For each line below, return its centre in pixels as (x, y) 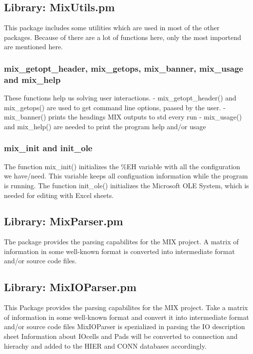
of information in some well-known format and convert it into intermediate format (126, 317)
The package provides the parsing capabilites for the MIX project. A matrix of (121, 242)
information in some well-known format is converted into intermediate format (119, 251)
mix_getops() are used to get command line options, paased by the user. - (115, 107)
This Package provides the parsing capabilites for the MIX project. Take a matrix (126, 307)
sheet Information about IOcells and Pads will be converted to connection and (121, 336)
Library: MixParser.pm (64, 221)
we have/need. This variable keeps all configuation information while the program (126, 176)
